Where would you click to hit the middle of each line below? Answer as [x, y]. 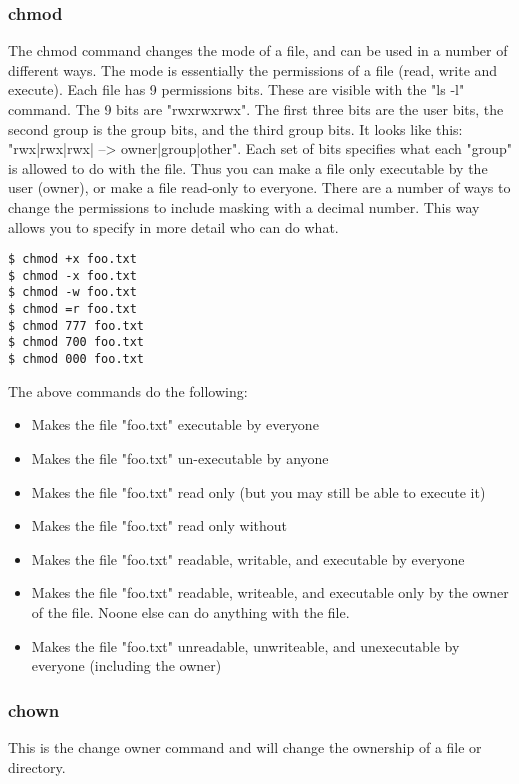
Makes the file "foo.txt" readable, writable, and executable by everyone [248, 558]
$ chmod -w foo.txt [72, 292]
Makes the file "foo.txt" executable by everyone [175, 424]
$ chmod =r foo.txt [72, 309]
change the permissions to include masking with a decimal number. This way [244, 206]
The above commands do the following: [128, 390]
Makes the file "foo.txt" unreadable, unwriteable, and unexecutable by [245, 645]
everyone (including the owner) [126, 665]
